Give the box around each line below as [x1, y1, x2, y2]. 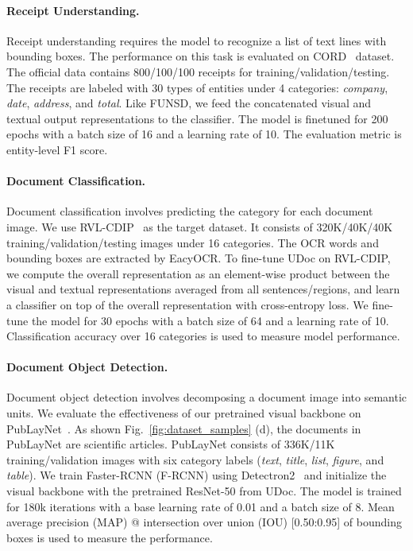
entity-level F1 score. [6, 141, 108, 157]
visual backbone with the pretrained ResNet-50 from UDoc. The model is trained [6, 483, 402, 499]
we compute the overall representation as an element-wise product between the [6, 265, 390, 281]
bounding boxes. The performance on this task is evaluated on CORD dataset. [6, 48, 395, 64]
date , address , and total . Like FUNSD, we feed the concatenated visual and [6, 95, 372, 111]
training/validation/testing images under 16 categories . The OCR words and [6, 234, 379, 250]
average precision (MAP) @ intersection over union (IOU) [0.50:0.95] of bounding [6, 514, 402, 530]
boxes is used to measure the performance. [6, 529, 213, 545]
